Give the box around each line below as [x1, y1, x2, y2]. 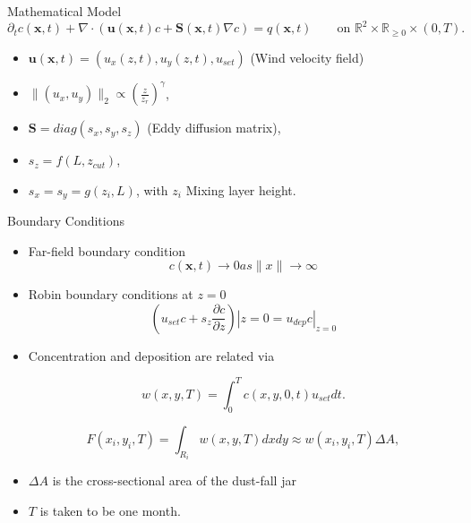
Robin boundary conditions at [28, 285, 193, 304]
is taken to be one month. [39, 501, 181, 519]
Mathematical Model [7, 2, 122, 20]
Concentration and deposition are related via [28, 346, 275, 364]
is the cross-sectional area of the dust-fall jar [52, 471, 296, 490]
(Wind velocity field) [250, 47, 364, 66]
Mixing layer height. [185, 180, 296, 199]
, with [135, 180, 168, 199]
